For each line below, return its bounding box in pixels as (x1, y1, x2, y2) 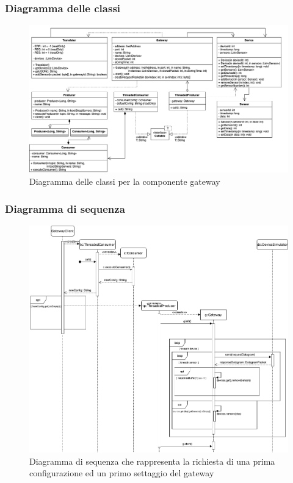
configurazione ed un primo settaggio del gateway (29, 467, 214, 479)
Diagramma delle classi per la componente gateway (29, 175, 220, 188)
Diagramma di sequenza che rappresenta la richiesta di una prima (29, 454, 275, 467)
